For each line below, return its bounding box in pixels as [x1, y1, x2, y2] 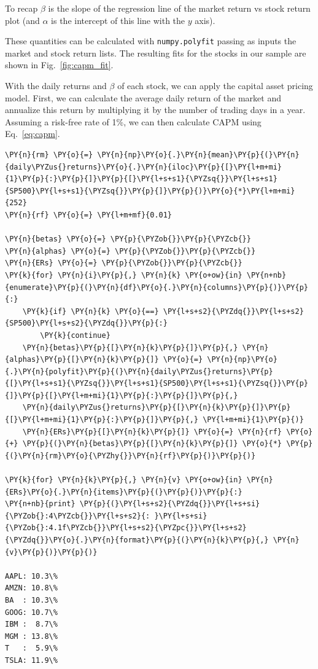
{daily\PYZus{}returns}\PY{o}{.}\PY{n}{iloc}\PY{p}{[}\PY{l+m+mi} [5, 162, 282, 171]
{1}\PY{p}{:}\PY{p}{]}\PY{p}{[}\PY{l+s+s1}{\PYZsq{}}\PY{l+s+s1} [5, 174, 277, 184]
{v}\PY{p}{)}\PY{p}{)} [5, 547, 98, 557]
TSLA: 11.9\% [5, 655, 58, 665]
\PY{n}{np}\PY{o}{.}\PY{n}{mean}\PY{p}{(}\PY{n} [97, 151, 300, 159]
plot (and [5, 14, 40, 26]
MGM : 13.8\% [5, 632, 58, 641]
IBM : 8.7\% [5, 620, 58, 629]
